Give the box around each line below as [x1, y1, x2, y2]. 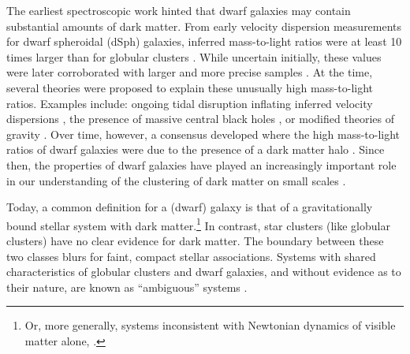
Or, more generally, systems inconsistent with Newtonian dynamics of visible [24, 317, 396, 334]
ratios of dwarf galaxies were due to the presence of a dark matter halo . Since [6, 141, 385, 158]
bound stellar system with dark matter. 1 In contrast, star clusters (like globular [6, 214, 390, 233]
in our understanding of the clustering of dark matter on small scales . [6, 172, 346, 188]
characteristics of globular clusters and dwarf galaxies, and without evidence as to [6, 263, 401, 280]
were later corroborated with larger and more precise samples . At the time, [6, 64, 373, 80]
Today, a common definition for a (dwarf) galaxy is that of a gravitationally [6, 199, 373, 215]
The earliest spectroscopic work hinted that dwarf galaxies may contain [6, 2, 351, 18]
